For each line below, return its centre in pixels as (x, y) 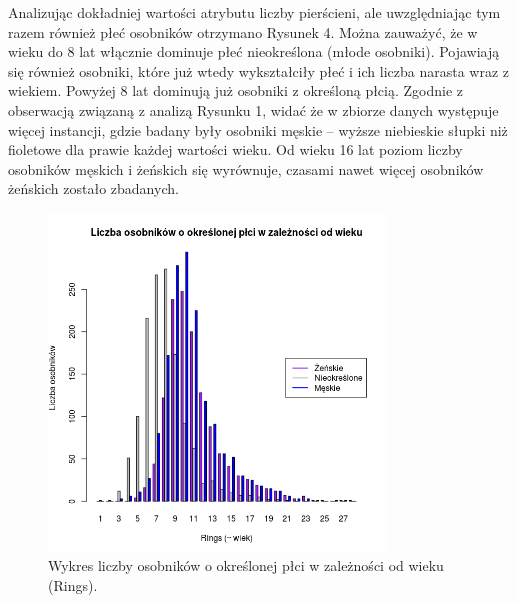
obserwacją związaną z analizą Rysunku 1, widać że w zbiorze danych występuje (253, 109)
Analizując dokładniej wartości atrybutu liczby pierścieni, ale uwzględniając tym (254, 12)
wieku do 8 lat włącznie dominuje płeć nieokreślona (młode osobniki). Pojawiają (254, 51)
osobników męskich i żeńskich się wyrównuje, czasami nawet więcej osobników (246, 168)
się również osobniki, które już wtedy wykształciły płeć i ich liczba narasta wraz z (259, 70)
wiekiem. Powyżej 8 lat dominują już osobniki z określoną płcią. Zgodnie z (236, 90)
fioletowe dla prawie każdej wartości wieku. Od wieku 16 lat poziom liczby (235, 149)
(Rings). (73, 584)
